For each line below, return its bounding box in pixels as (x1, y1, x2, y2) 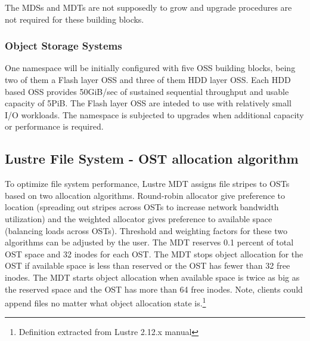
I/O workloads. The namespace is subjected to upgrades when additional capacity (5, 108, 304, 121)
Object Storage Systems (5, 38, 122, 53)
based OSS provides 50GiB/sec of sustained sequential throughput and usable (5, 85, 289, 97)
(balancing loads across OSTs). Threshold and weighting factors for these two (5, 224, 287, 236)
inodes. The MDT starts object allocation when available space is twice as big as (5, 271, 300, 283)
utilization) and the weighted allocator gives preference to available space (5, 212, 272, 225)
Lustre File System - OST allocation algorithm (5, 149, 299, 168)
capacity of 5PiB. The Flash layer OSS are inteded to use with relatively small (5, 97, 292, 109)
